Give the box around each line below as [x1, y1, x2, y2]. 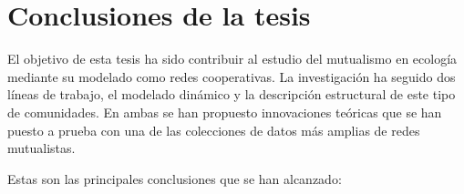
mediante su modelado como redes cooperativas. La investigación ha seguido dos [7, 66, 456, 86]
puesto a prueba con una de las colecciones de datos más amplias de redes [7, 120, 420, 139]
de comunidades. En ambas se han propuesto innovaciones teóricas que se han [7, 102, 442, 121]
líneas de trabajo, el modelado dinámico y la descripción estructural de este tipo [7, 85, 456, 104]
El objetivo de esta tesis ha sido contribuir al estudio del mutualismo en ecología [7, 49, 458, 68]
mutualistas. [7, 138, 76, 158]
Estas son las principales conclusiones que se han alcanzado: [7, 168, 342, 188]
